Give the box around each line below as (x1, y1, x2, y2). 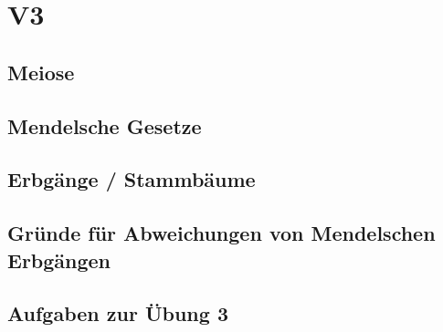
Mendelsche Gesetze (7, 111, 202, 140)
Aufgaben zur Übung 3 (7, 299, 228, 327)
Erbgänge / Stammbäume (7, 165, 256, 193)
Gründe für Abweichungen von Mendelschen (7, 219, 436, 247)
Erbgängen (7, 245, 111, 274)
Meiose (7, 57, 75, 86)
